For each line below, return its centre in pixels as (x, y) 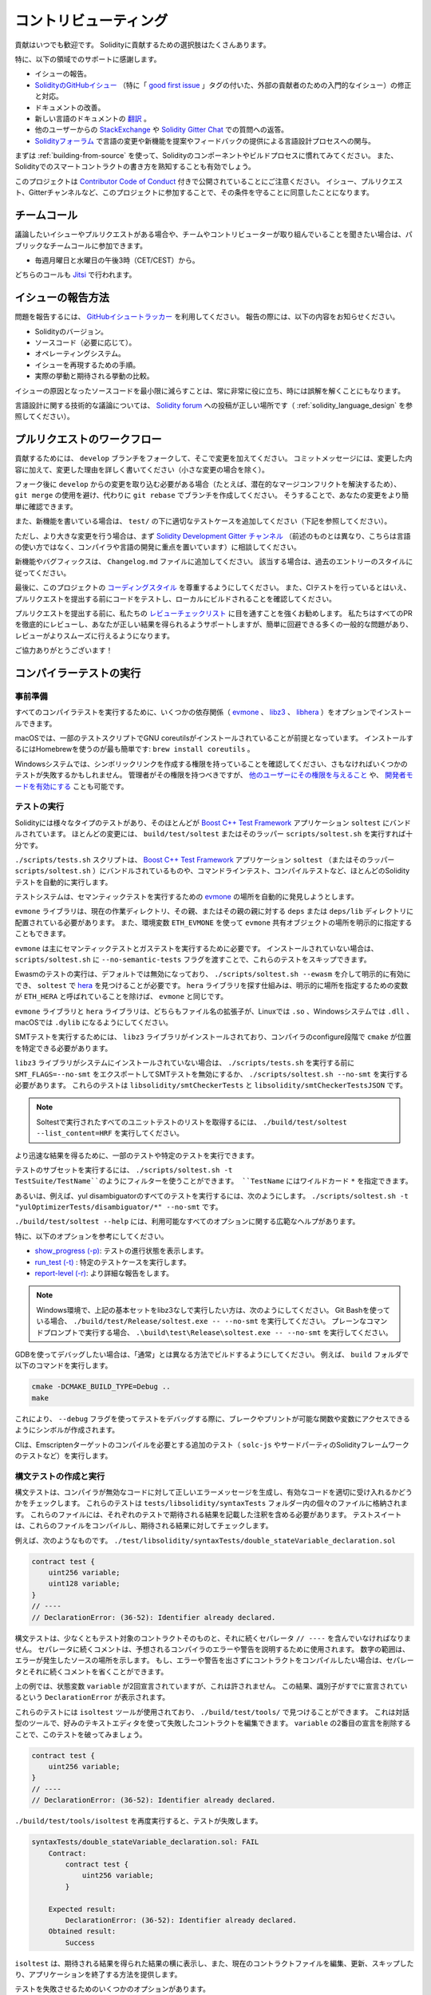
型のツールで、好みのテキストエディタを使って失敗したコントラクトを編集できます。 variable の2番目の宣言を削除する (213, 1723)
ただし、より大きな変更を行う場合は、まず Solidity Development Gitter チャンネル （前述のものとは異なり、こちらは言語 (213, 535)
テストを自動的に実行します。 (63, 882)
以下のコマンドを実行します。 (63, 1365)
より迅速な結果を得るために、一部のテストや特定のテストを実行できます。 (136, 1155)
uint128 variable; (84, 1584)
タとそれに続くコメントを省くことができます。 (91, 1671)
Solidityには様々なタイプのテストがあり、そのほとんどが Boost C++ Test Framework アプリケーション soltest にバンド (213, 823)
